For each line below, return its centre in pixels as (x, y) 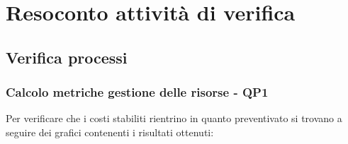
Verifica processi (67, 57)
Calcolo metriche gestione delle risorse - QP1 (137, 92)
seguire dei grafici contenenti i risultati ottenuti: (110, 132)
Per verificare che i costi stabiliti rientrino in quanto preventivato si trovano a (174, 118)
